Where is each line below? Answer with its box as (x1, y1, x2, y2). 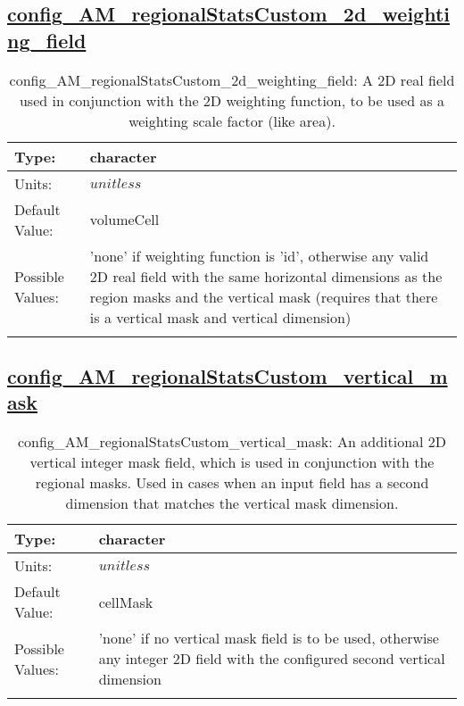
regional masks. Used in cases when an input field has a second (35, 472, 429, 494)
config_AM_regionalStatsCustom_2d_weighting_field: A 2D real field (9, 69, 455, 90)
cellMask (98, 591, 153, 612)
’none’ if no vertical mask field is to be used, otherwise (98, 627, 439, 649)
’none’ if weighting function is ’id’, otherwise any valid (89, 245, 429, 266)
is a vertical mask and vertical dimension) (89, 306, 352, 328)
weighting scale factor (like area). (128, 110, 336, 131)
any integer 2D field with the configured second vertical (98, 648, 445, 669)
